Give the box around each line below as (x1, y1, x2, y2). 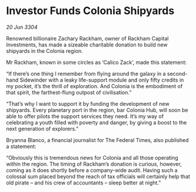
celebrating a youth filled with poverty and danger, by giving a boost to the (6, 119, 187, 126)
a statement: (6, 143, 36, 150)
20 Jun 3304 (6, 23, 38, 31)
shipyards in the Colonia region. (6, 47, 84, 54)
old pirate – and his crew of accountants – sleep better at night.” (6, 179, 161, 186)
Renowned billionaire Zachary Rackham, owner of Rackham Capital (6, 35, 169, 42)
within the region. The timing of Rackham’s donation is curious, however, (6, 160, 182, 167)
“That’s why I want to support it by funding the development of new (6, 100, 170, 107)
